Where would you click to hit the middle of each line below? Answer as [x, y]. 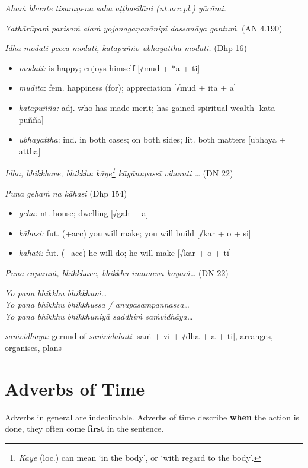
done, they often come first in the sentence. [84, 429]
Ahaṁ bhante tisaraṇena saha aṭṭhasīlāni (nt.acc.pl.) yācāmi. [115, 8]
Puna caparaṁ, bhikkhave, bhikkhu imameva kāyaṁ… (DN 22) [117, 272]
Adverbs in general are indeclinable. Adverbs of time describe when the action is [152, 417]
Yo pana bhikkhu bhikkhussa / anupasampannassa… [97, 304]
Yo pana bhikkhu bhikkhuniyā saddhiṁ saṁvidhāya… [99, 316]
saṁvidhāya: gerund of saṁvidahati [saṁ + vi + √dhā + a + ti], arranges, [139, 336]
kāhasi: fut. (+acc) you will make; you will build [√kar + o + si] [135, 233]
